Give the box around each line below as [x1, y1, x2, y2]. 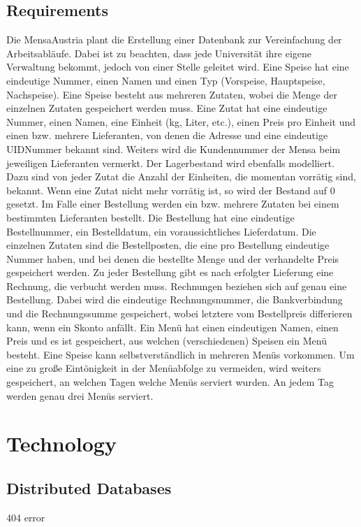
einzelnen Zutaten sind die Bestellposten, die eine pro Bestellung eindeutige [6, 238, 330, 252]
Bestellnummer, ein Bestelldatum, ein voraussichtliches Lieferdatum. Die [6, 224, 316, 238]
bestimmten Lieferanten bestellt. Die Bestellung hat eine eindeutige [6, 210, 295, 224]
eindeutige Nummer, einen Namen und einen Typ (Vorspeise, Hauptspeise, [6, 73, 325, 87]
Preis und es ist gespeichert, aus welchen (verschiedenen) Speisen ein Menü [6, 333, 327, 348]
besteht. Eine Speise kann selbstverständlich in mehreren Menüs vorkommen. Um [6, 347, 355, 361]
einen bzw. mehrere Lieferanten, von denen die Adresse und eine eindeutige [6, 128, 328, 143]
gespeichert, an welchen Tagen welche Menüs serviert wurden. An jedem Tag [6, 375, 334, 389]
